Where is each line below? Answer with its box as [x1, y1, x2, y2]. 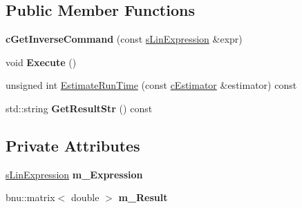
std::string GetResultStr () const [6, 101, 153, 115]
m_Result [118, 190, 168, 205]
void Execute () [6, 54, 77, 69]
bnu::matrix [6, 190, 55, 205]
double [70, 190, 100, 205]
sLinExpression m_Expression [6, 167, 143, 181]
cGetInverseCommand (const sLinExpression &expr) [6, 32, 243, 46]
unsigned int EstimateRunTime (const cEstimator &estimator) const [6, 78, 297, 92]
